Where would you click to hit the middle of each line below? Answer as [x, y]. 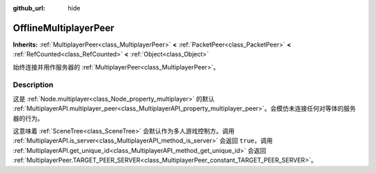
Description [33, 85]
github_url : [29, 8]
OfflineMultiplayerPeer [64, 28]
